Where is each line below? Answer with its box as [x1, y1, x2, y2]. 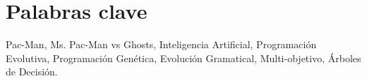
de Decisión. [6, 64, 58, 79]
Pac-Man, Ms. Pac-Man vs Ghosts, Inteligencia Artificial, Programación [6, 37, 317, 52]
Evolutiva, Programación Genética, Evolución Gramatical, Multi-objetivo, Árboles [6, 50, 361, 65]
